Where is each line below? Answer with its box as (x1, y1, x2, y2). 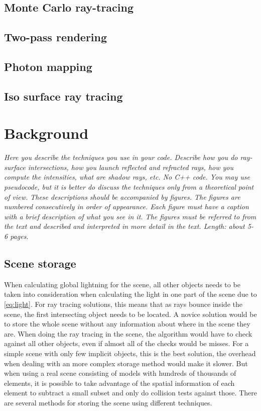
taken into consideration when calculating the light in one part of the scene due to (4, 289, 257, 299)
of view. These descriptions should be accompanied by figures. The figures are (4, 191, 240, 202)
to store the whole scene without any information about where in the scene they (4, 318, 250, 329)
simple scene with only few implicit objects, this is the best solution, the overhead (4, 348, 256, 358)
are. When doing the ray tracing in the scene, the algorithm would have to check (4, 328, 252, 339)
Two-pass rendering (4, 29, 107, 45)
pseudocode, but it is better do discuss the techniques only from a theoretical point (4, 182, 254, 192)
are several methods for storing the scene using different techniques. (4, 397, 212, 407)
